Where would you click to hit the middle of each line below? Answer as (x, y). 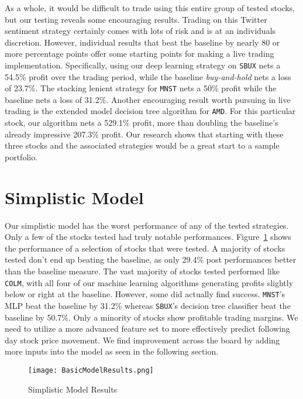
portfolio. (21, 156)
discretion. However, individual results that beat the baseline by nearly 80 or (142, 42)
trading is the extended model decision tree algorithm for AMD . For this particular (150, 111)
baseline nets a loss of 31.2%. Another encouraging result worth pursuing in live (148, 99)
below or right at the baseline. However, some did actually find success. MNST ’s (145, 294)
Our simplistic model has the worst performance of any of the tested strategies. (147, 225)
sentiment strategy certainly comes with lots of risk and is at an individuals (140, 31)
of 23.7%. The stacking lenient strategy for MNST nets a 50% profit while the (141, 88)
